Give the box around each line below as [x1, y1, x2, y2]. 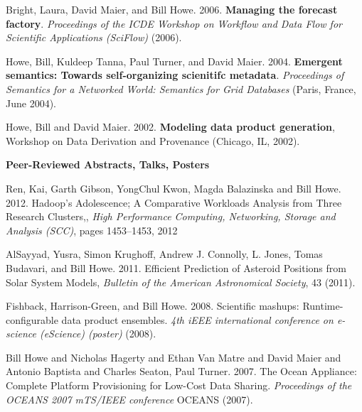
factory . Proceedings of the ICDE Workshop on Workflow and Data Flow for [6, 16, 342, 31]
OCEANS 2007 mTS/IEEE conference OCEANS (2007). [6, 391, 253, 406]
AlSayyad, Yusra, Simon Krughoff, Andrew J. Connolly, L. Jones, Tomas [6, 246, 323, 261]
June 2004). [6, 95, 56, 110]
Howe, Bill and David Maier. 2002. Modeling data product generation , [6, 119, 335, 134]
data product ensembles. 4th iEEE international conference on [61, 312, 334, 327]
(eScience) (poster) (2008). [39, 326, 156, 341]
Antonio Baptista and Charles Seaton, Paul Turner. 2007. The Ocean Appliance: [6, 364, 357, 379]
